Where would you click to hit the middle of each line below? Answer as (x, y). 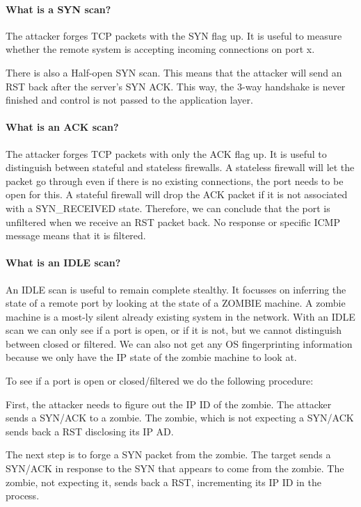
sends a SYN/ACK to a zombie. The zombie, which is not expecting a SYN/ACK (180, 418)
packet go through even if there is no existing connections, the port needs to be (175, 180)
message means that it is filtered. (76, 235)
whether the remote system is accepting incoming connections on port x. (160, 49)
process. (23, 496)
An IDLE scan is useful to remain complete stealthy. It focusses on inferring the (176, 289)
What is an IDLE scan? (63, 263)
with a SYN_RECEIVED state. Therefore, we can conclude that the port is (168, 208)
